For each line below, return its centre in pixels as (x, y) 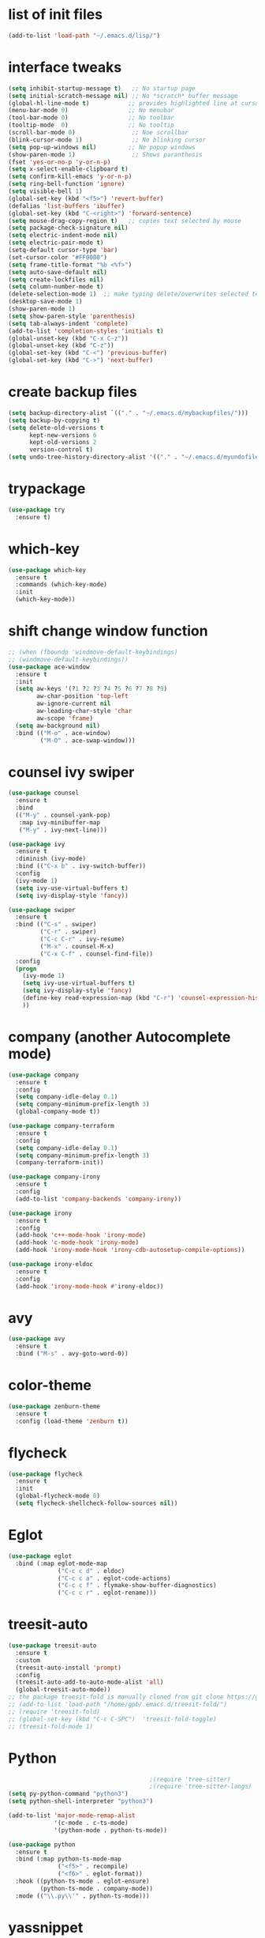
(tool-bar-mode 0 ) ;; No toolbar (91, 118)
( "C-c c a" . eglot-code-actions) (114, 1578)
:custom (28, 1660)
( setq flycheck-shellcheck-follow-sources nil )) (97, 1503)
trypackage (47, 489)
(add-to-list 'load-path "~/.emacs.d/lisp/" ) (84, 36)
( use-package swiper (42, 910)
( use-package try (37, 510)
